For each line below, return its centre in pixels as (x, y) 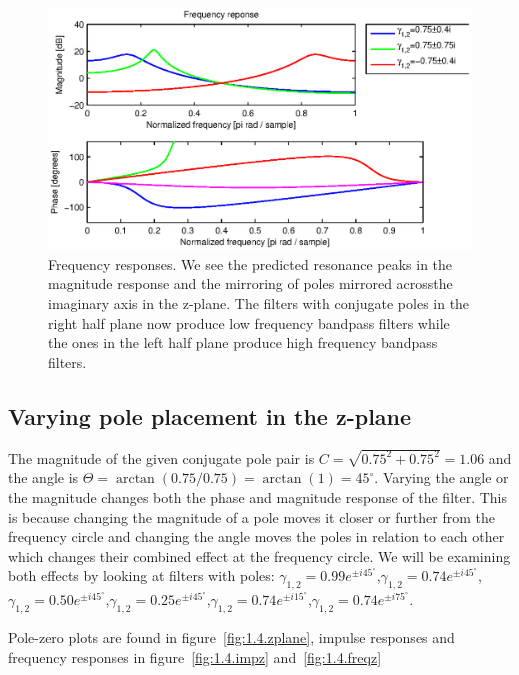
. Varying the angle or (441, 477)
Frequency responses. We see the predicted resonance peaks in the (250, 263)
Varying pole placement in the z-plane (210, 415)
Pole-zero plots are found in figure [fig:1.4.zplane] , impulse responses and (231, 637)
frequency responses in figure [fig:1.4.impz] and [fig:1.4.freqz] (195, 656)
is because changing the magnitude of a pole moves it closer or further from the (251, 516)
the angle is (43, 477)
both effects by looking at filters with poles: (141, 575)
